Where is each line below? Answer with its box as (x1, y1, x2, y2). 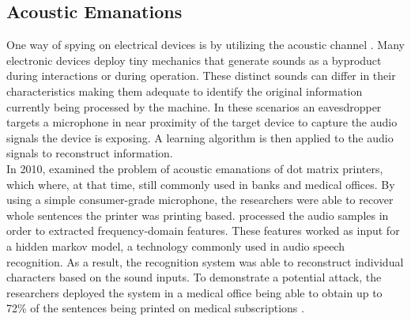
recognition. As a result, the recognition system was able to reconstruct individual (6, 253, 404, 270)
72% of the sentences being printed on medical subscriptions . (6, 300, 304, 316)
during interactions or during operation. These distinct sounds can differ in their (6, 67, 396, 84)
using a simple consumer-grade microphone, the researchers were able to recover (6, 191, 394, 208)
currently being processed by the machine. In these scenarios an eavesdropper (6, 98, 382, 115)
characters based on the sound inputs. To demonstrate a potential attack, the (6, 269, 382, 285)
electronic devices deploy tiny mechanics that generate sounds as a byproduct (6, 51, 382, 68)
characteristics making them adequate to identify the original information (6, 82, 363, 99)
